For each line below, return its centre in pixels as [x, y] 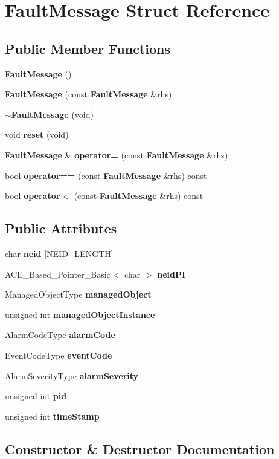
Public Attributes [61, 228]
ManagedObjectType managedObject [78, 294]
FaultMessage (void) [52, 114]
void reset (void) [37, 135]
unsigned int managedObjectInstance [80, 314]
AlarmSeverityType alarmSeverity [72, 375]
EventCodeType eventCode [59, 355]
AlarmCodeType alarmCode [60, 335]
